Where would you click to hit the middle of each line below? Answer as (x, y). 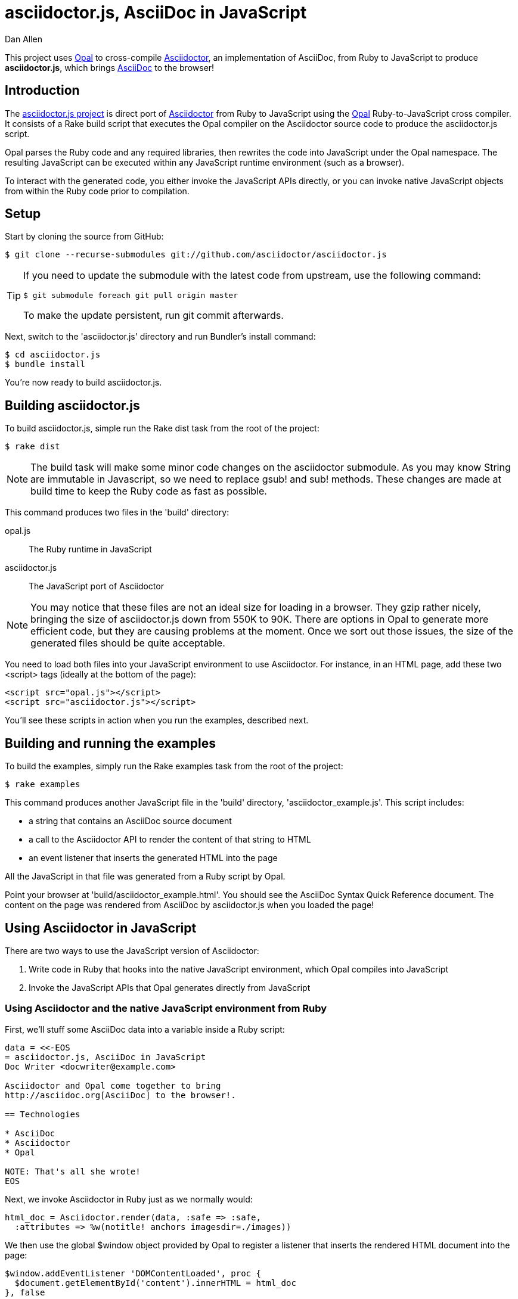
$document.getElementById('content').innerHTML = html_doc (155, 1283)
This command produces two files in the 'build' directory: (117, 512)
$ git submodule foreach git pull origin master (131, 296)
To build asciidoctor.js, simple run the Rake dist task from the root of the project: (162, 428)
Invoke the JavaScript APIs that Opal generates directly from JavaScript (170, 987)
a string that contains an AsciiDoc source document (130, 821)
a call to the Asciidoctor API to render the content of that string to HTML (170, 840)
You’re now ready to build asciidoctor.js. (83, 383)
